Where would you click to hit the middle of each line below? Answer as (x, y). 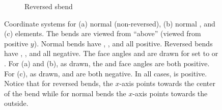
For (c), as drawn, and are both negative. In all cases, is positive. (106, 73)
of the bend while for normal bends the (65, 93)
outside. (16, 103)
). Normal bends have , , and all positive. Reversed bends (123, 43)
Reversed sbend (49, 6)
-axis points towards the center (167, 83)
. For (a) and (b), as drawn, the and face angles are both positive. (107, 63)
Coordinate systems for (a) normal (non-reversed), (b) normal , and (110, 23)
